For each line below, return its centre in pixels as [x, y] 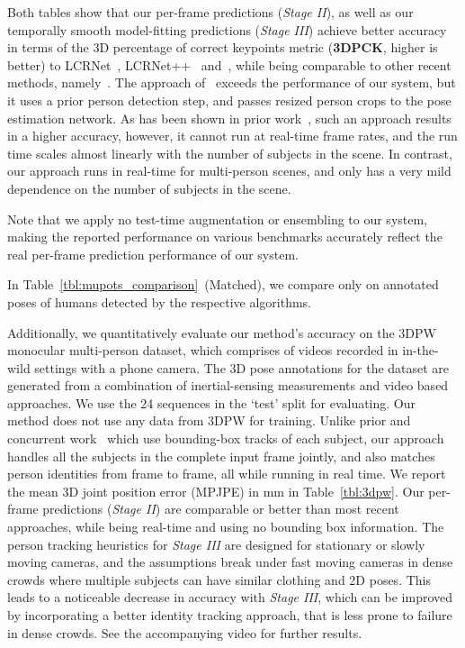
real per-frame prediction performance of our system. [153, 254]
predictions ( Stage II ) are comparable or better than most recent [221, 509]
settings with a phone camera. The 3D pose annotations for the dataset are [242, 367]
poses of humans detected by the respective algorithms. [159, 301]
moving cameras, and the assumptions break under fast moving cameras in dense [230, 562]
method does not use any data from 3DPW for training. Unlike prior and [209, 420]
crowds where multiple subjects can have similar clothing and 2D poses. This [219, 579]
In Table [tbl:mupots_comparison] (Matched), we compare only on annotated [223, 284]
